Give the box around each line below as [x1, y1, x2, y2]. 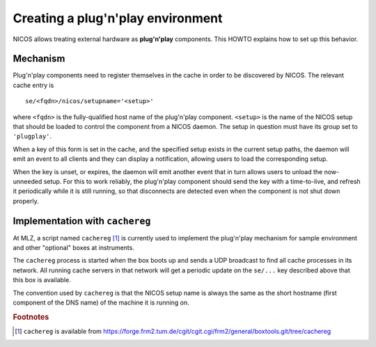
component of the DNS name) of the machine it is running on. [13, 298, 189, 307]
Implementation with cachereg [13, 215, 151, 226]
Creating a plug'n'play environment [13, 10, 223, 26]
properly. [13, 196, 39, 205]
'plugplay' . [13, 132, 52, 141]
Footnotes [13, 312, 49, 322]
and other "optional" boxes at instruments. [13, 244, 135, 252]
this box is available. [13, 276, 71, 284]
